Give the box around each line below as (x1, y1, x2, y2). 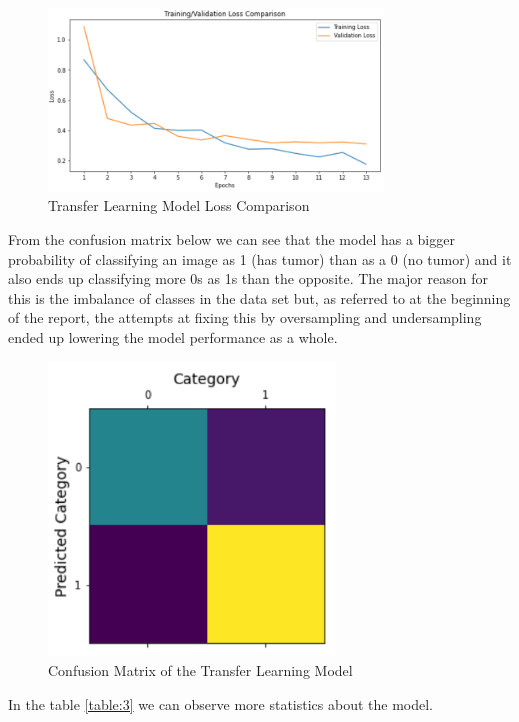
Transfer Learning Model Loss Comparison (48, 195, 310, 216)
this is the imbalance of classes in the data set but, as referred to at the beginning (8, 287, 511, 308)
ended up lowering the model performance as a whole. (8, 326, 338, 347)
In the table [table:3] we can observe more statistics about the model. (8, 693, 434, 714)
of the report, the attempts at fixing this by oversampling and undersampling (8, 307, 482, 328)
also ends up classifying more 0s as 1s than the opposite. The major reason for (8, 268, 488, 289)
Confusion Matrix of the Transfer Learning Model (48, 660, 353, 681)
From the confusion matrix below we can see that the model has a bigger (8, 228, 455, 249)
